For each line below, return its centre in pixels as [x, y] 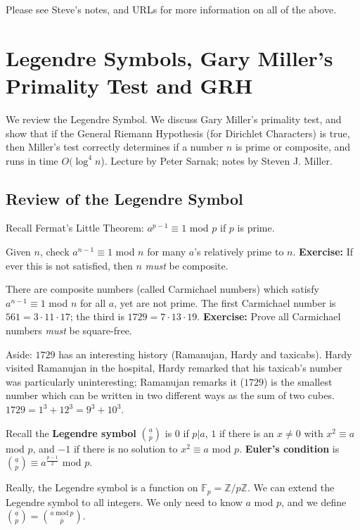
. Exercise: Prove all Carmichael [269, 316]
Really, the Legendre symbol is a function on [102, 487]
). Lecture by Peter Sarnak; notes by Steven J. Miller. [217, 160]
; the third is [97, 316]
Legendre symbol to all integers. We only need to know [124, 501]
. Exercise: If [323, 252]
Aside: [19, 354]
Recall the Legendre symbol [71, 433]
